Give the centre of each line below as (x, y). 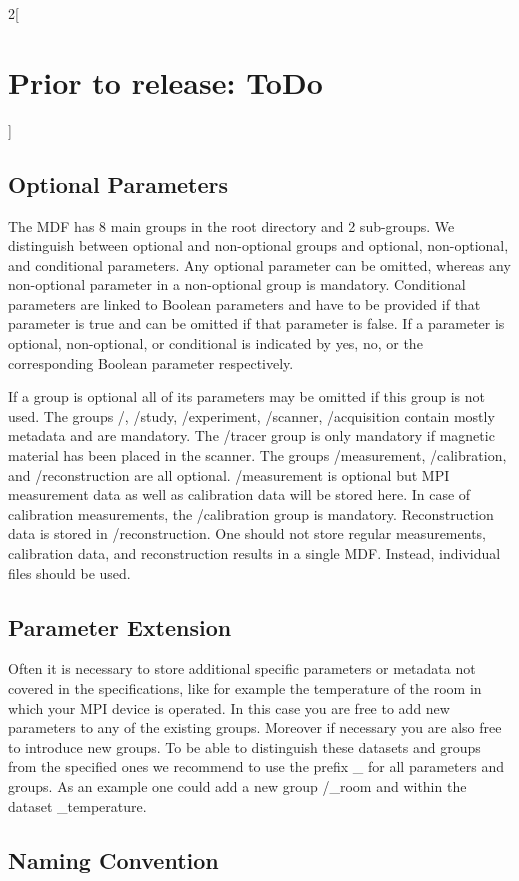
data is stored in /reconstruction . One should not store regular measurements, (247, 533)
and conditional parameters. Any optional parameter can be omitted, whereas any (259, 264)
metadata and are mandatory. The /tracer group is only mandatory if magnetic (251, 435)
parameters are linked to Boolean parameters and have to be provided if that (244, 303)
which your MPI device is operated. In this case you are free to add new (229, 707)
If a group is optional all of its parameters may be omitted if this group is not (246, 396)
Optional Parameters (118, 183)
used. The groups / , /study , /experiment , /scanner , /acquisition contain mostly (251, 415)
